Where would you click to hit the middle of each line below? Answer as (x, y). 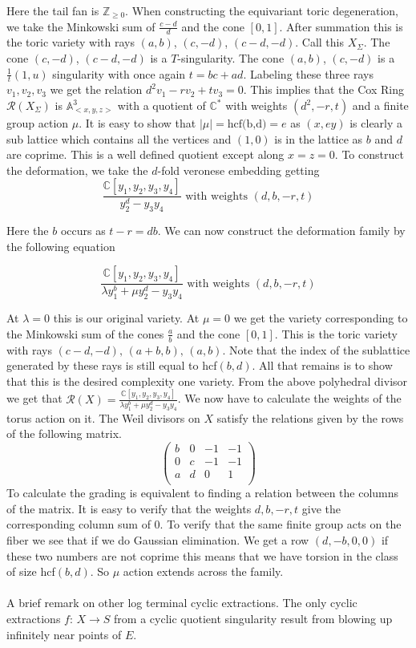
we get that (34, 398)
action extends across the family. (203, 571)
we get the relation (96, 89)
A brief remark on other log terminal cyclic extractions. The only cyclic (182, 603)
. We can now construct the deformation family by (281, 231)
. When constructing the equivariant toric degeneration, (262, 10)
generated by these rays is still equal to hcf (112, 365)
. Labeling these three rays (308, 73)
